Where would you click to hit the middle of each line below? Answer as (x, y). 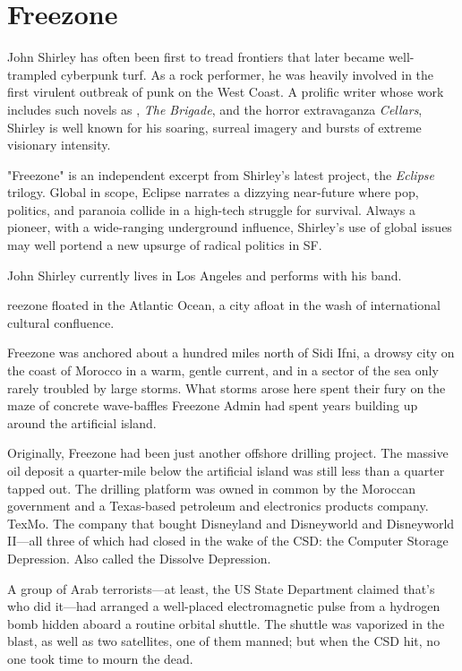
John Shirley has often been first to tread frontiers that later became (196, 57)
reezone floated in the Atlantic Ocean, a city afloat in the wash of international (224, 305)
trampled (32, 74)
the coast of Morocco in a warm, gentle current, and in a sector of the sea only (223, 370)
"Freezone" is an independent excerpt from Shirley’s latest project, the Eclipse (221, 174)
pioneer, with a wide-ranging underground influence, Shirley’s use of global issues (230, 227)
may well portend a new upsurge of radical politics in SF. (165, 245)
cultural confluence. (61, 322)
